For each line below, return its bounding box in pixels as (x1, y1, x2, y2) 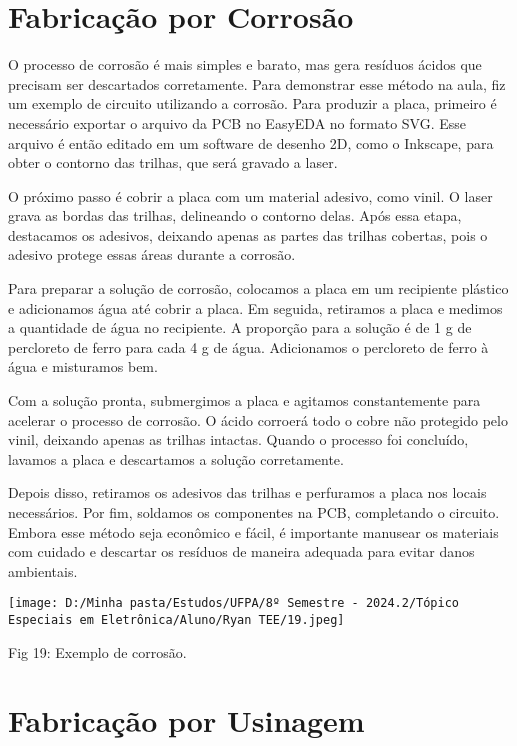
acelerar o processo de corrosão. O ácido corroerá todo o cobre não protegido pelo (8, 409, 508, 430)
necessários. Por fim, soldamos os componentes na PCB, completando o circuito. (8, 502, 500, 522)
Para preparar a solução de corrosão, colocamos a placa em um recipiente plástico (8, 278, 509, 299)
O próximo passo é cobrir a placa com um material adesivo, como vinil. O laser (8, 185, 493, 206)
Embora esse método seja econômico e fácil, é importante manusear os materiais (8, 521, 499, 542)
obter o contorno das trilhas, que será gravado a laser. (8, 152, 338, 173)
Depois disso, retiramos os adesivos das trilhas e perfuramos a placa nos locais (8, 482, 487, 503)
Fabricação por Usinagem (8, 700, 365, 741)
